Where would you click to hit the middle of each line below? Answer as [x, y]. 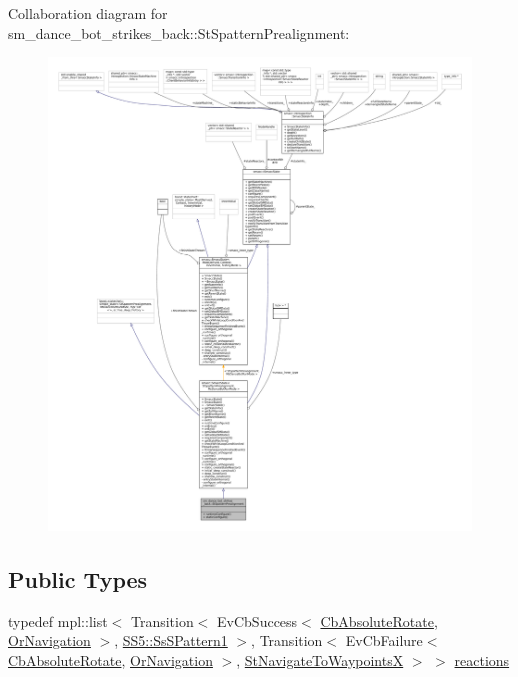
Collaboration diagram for [88, 13]
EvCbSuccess [257, 620]
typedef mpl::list [58, 620]
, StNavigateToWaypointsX [320, 659]
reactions [482, 659]
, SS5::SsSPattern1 [171, 640]
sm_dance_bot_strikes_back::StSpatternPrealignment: [179, 32]
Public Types [78, 578]
